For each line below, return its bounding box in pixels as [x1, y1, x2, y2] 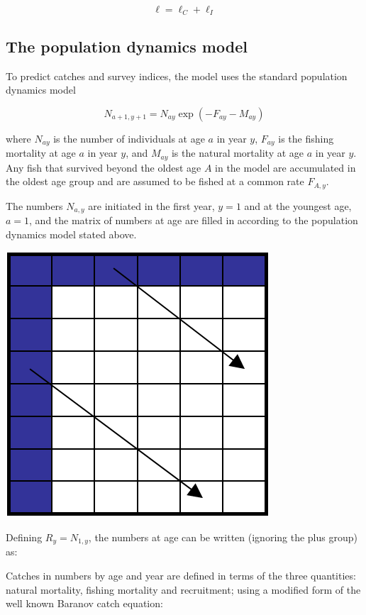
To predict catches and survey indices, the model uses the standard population [6, 68, 348, 83]
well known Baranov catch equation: [6, 596, 163, 611]
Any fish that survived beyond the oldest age [6, 160, 201, 174]
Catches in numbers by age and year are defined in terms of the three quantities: [6, 568, 356, 583]
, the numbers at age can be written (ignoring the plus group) [88, 530, 357, 545]
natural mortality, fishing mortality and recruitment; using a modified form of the [6, 582, 361, 597]
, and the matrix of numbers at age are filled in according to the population [29, 213, 358, 228]
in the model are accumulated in [215, 160, 356, 174]
